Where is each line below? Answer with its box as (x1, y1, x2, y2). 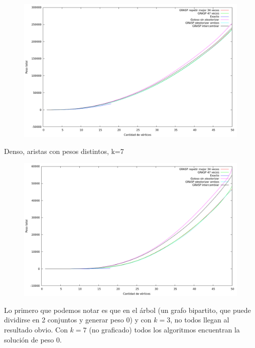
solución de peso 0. (4, 334, 62, 344)
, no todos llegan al (170, 314, 229, 325)
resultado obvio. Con (4, 324, 68, 334)
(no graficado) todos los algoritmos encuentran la (89, 324, 240, 334)
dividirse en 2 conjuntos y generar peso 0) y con (4, 314, 152, 325)
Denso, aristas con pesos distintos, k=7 (4, 145, 124, 156)
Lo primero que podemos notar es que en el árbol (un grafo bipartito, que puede (4, 304, 251, 315)
